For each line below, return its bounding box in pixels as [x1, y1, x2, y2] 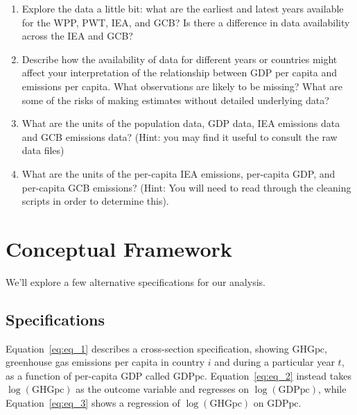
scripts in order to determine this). [21, 194, 169, 208]
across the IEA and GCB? [21, 28, 133, 43]
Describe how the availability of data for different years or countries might [21, 51, 338, 66]
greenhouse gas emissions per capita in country [6, 355, 205, 369]
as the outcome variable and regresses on [76, 382, 249, 396]
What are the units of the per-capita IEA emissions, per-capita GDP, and [21, 166, 336, 180]
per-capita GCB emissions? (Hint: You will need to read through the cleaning [21, 180, 351, 194]
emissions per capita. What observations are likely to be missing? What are [21, 78, 343, 93]
